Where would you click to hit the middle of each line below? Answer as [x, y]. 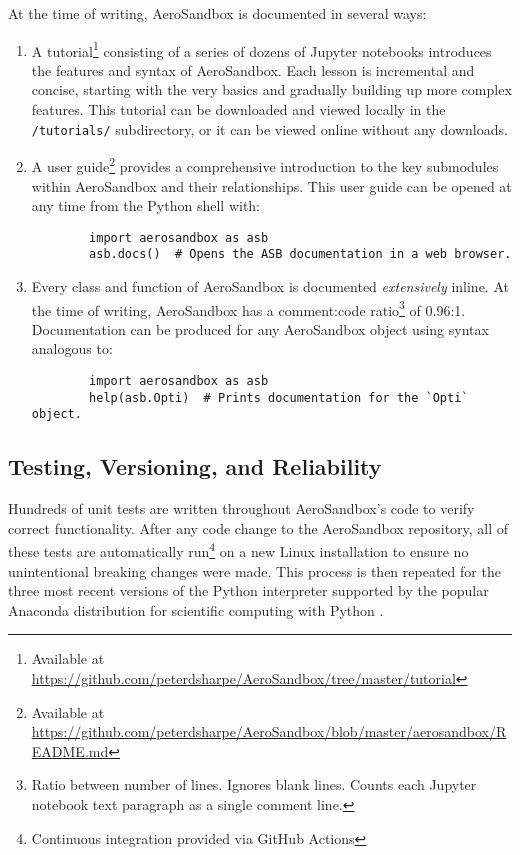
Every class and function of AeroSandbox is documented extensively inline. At [270, 286]
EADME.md [70, 750]
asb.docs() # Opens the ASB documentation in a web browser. [300, 254]
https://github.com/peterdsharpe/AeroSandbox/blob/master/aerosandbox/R [269, 731]
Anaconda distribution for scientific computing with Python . [196, 609]
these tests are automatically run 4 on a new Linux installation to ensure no [238, 550]
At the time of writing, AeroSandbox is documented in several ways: [217, 13]
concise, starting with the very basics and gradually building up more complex [271, 89]
